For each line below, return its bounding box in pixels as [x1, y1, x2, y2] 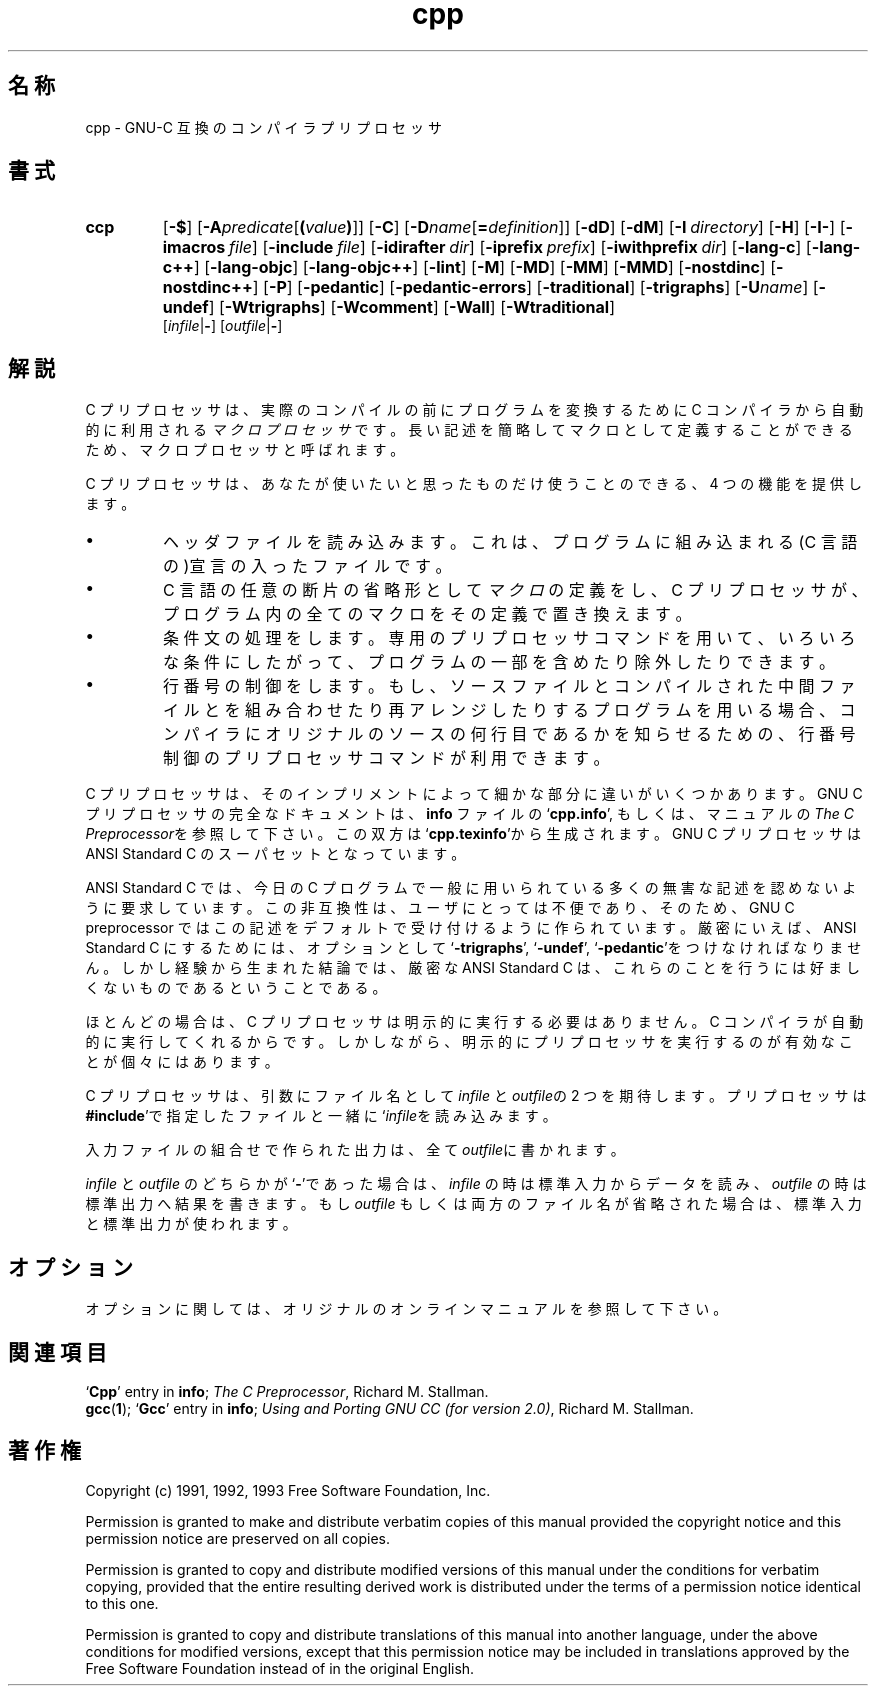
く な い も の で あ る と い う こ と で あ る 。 [85, 979, 387, 997]
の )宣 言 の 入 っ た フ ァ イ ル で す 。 [163, 556, 452, 577]
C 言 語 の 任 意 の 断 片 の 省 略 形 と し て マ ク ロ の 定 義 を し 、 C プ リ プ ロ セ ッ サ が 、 [163, 580, 868, 601]
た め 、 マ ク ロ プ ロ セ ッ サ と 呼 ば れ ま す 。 [85, 441, 405, 459]
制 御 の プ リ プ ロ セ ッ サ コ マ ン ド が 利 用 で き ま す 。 [163, 748, 610, 769]
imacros [162, 237, 226, 258]
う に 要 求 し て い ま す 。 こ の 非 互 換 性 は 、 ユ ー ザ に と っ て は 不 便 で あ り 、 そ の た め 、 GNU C [85, 899, 795, 917]
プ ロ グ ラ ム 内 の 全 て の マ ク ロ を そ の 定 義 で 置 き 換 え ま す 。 [163, 604, 692, 625]
